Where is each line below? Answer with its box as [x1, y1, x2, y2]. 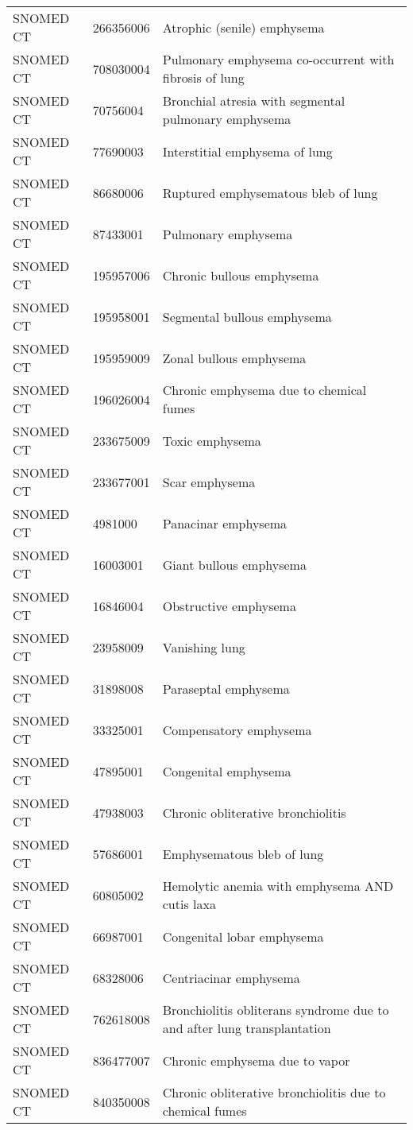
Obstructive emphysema [162, 596, 296, 615]
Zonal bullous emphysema [162, 348, 307, 367]
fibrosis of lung [162, 68, 245, 87]
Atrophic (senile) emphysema [162, 17, 325, 37]
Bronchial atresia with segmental [162, 91, 345, 110]
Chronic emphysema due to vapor [162, 1051, 350, 1070]
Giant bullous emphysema [162, 555, 307, 574]
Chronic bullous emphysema [162, 265, 319, 284]
